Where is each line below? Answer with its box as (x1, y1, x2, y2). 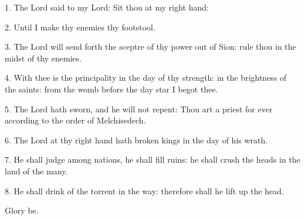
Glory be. (5, 204, 39, 216)
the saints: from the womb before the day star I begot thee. (5, 82, 218, 95)
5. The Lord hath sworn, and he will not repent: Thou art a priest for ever (5, 102, 273, 115)
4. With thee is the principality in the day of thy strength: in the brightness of (5, 71, 287, 84)
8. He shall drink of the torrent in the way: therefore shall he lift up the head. (5, 184, 284, 197)
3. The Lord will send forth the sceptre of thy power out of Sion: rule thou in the (5, 40, 296, 53)
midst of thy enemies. (5, 51, 82, 64)
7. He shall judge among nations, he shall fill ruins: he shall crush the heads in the (5, 153, 300, 166)
